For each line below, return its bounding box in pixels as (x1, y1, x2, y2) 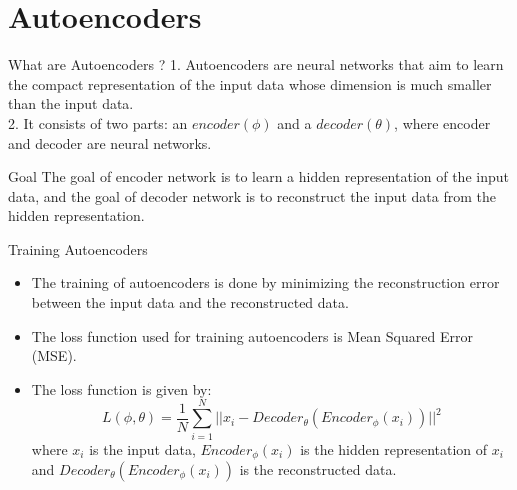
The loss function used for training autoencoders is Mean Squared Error (31, 325, 473, 346)
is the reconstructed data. (239, 459, 397, 480)
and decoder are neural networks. (8, 132, 212, 153)
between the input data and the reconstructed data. (31, 292, 349, 313)
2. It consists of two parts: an (8, 112, 188, 133)
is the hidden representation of (300, 438, 488, 459)
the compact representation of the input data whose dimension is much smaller (8, 73, 492, 94)
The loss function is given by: (31, 378, 212, 399)
